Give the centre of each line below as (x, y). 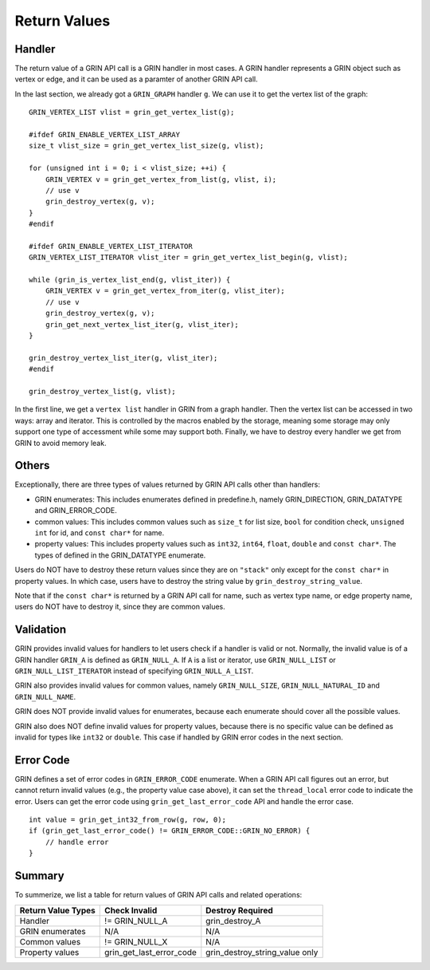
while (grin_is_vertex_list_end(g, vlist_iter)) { (130, 280)
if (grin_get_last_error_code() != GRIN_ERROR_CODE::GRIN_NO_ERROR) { (170, 831)
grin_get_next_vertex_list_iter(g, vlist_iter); (142, 324)
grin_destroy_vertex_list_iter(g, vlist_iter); (123, 358)
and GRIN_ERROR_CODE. (76, 511)
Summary (39, 876)
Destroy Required (240, 910)
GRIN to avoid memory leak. (61, 443)
